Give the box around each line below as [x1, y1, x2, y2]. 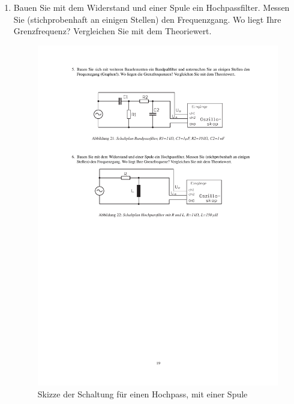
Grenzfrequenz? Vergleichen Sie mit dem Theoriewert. [13, 25, 212, 37]
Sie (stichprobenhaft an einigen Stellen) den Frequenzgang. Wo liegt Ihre [13, 13, 281, 25]
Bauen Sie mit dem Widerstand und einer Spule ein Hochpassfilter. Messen [13, 1, 290, 13]
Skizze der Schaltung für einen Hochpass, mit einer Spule [37, 387, 248, 400]
